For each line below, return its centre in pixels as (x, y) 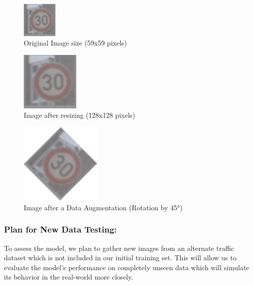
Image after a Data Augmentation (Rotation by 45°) (103, 207)
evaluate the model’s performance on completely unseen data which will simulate (127, 267)
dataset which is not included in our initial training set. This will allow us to (120, 258)
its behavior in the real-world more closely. (69, 277)
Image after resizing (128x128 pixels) (79, 115)
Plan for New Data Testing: (60, 229)
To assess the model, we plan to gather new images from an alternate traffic (119, 248)
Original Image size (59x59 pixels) (76, 43)
